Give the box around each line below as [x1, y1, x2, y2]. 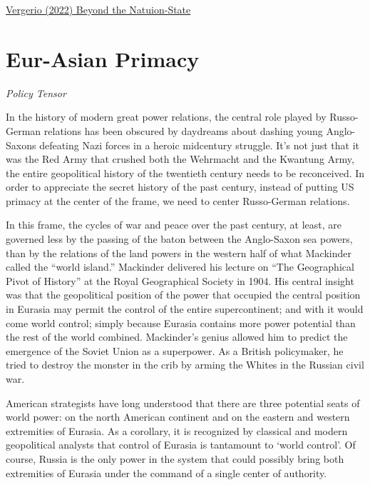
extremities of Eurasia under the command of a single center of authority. [6, 465, 327, 480]
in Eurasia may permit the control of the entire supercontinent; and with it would [6, 301, 364, 316]
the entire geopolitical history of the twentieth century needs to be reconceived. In [6, 165, 365, 180]
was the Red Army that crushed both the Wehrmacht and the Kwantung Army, [6, 151, 354, 166]
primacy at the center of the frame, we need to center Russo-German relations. [6, 193, 350, 208]
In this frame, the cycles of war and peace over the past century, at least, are [6, 217, 342, 232]
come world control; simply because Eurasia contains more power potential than [6, 315, 356, 330]
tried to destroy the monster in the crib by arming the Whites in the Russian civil [6, 357, 364, 372]
